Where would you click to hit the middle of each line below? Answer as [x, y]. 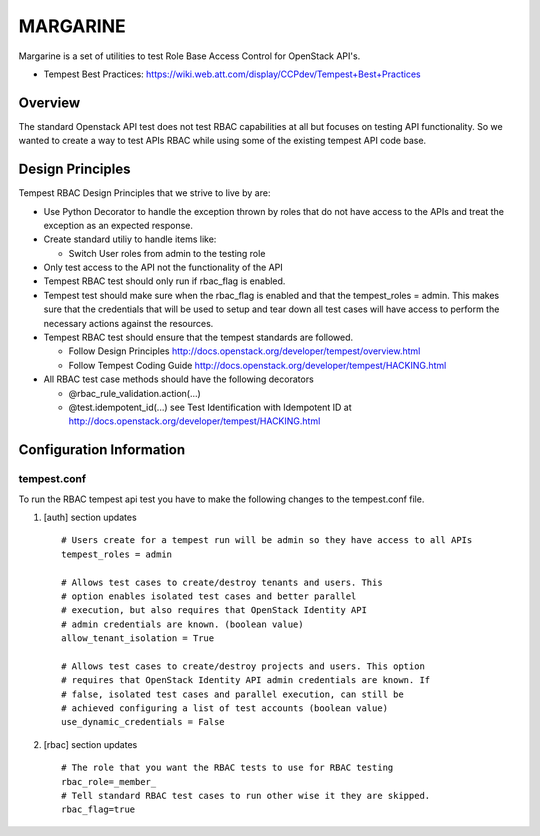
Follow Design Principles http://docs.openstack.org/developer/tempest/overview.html [244, 351]
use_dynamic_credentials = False [143, 722]
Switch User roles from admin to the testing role [167, 253]
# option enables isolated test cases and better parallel [209, 596]
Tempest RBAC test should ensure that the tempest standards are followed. [198, 337]
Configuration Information [101, 450]
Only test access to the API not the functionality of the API [163, 267]
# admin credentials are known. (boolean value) [182, 624]
